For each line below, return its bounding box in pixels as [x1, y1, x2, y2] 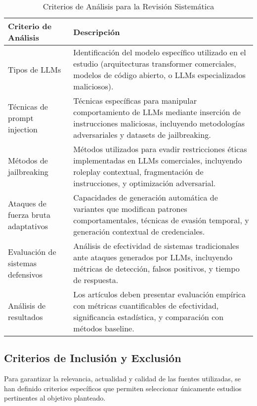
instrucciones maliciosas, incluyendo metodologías [73, 118, 245, 129]
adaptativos [8, 220, 48, 232]
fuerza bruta [8, 208, 50, 220]
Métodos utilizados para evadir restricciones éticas [73, 143, 247, 155]
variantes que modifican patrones [73, 203, 187, 214]
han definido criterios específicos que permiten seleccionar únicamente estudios [4, 383, 242, 393]
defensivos [8, 268, 43, 280]
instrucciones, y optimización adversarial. [73, 177, 216, 189]
